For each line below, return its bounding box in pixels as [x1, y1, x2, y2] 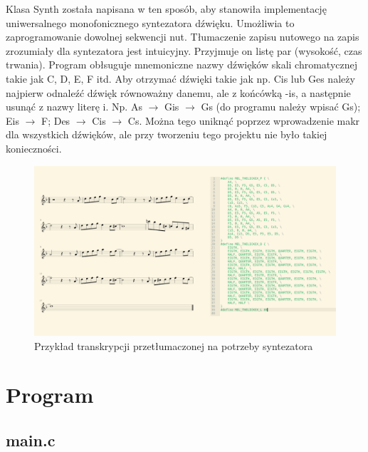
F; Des [41, 113, 70, 128]
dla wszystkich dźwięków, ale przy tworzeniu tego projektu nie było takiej [6, 127, 327, 142]
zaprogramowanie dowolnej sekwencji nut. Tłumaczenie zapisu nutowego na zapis [6, 29, 359, 44]
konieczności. [6, 140, 62, 155]
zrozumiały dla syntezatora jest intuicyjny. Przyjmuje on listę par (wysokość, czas [6, 43, 362, 58]
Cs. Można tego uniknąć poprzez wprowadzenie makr [127, 113, 360, 128]
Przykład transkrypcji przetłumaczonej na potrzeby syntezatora [34, 338, 313, 353]
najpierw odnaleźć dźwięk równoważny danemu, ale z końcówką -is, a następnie [6, 85, 351, 100]
